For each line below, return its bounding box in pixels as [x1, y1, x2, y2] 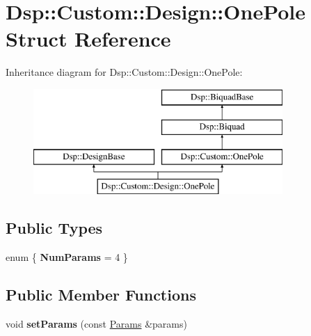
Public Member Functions [6, 283, 196, 305]
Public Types [6, 217, 103, 239]
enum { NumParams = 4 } [6, 249, 128, 264]
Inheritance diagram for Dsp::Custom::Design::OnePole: [6, 65, 243, 79]
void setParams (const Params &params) [6, 316, 187, 330]
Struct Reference [6, 24, 171, 53]
